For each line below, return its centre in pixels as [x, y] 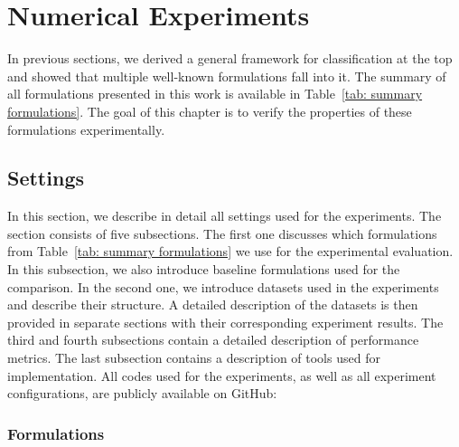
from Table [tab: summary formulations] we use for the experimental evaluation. [230, 251]
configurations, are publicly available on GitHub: [142, 393]
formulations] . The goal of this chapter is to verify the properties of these [210, 111]
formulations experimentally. [86, 129]
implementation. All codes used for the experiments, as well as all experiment [222, 375]
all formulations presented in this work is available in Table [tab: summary [215, 94]
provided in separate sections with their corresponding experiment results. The [225, 322]
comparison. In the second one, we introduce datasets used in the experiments [223, 286]
